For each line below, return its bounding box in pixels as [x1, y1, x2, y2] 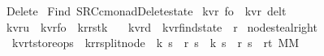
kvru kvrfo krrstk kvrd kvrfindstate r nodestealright [6, 18, 318, 35]
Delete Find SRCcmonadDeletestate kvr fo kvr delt [6, 2, 287, 19]
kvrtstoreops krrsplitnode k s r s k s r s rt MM [11, 34, 300, 51]
